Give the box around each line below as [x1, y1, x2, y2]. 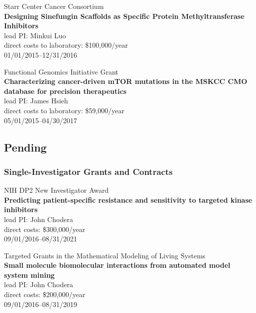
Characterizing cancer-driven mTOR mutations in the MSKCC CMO [4, 76, 248, 86]
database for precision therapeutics [4, 85, 127, 96]
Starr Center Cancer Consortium [4, 1, 104, 11]
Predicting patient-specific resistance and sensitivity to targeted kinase [4, 194, 253, 205]
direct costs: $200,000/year [4, 289, 85, 300]
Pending [4, 139, 47, 155]
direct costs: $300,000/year [4, 224, 85, 234]
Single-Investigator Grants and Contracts [4, 165, 173, 177]
